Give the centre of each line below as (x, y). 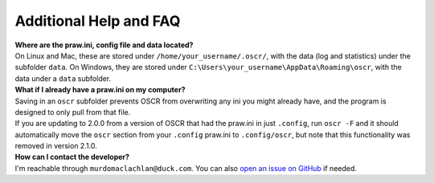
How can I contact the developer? (72, 157)
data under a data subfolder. (63, 78)
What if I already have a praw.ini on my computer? (100, 90)
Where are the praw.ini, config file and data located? (104, 45)
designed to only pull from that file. (73, 112)
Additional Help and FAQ (98, 21)
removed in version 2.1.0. (56, 146)
